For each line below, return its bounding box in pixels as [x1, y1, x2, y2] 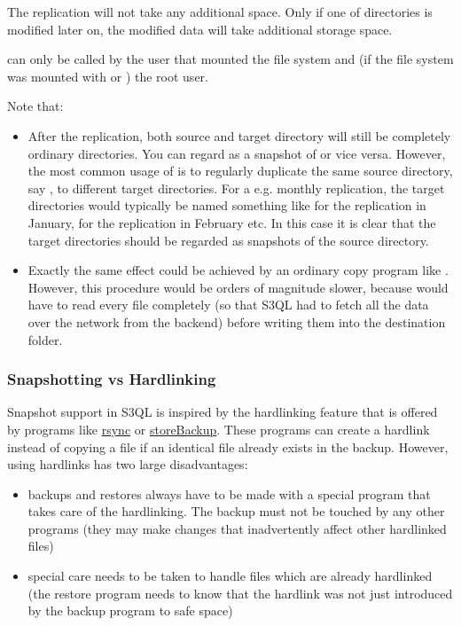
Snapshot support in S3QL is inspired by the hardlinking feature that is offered [7, 403, 438, 421]
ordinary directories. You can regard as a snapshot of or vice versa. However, [27, 144, 446, 162]
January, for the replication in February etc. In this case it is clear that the [27, 213, 436, 231]
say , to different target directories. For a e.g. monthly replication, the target [27, 178, 445, 197]
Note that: [7, 97, 64, 115]
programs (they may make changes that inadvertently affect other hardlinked [27, 519, 447, 537]
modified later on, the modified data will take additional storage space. [7, 20, 393, 38]
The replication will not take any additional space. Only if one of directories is [7, 3, 433, 20]
